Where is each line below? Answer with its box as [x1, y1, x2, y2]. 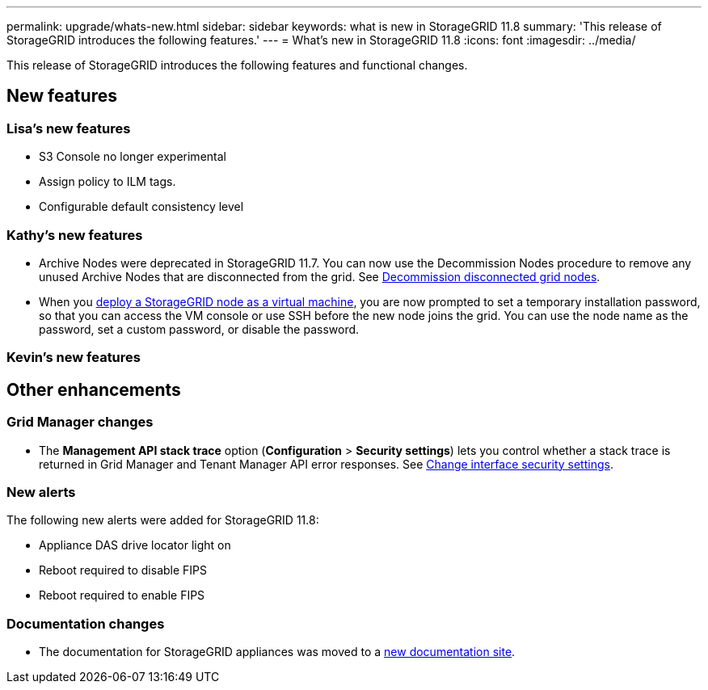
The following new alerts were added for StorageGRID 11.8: [6, 513, 319, 528]
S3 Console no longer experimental [39, 149, 226, 164]
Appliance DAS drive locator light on [39, 538, 231, 553]
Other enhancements [6, 379, 181, 400]
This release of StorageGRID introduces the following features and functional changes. [6, 58, 468, 72]
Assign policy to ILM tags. [39, 175, 176, 189]
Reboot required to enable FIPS [39, 588, 205, 603]
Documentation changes [6, 615, 165, 632]
